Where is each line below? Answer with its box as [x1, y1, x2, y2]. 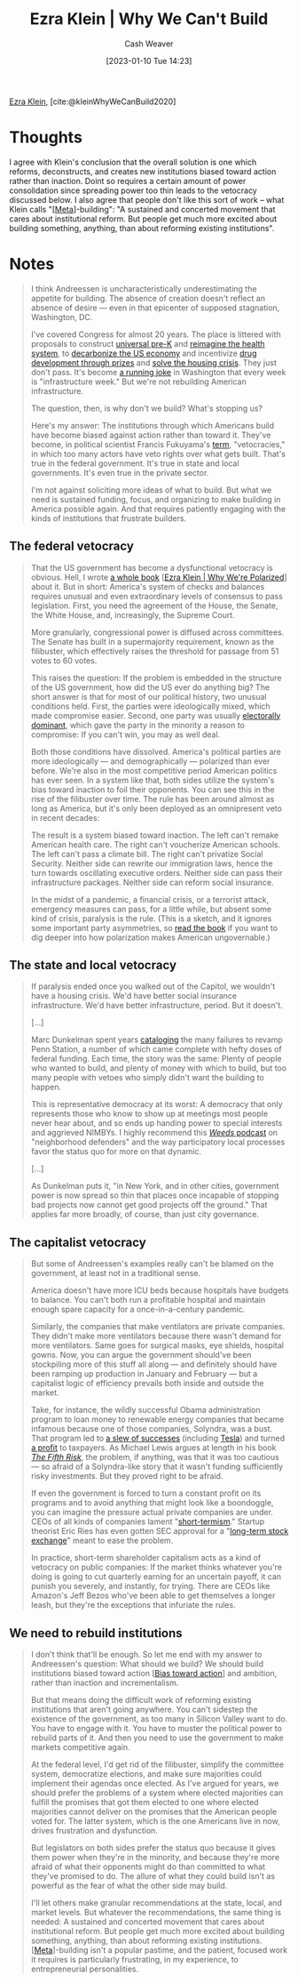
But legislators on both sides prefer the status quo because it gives [30, 1843, 277, 1853]
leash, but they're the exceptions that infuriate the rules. [30, 1600, 237, 1610]
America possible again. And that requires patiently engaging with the [30, 503, 286, 514]
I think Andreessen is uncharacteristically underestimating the [30, 283, 257, 293]
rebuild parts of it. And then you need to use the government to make [30, 1732, 284, 1743]
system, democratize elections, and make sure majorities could [30, 1769, 262, 1779]
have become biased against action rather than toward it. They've [30, 430, 271, 440]
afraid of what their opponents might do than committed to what [30, 1861, 266, 1872]
